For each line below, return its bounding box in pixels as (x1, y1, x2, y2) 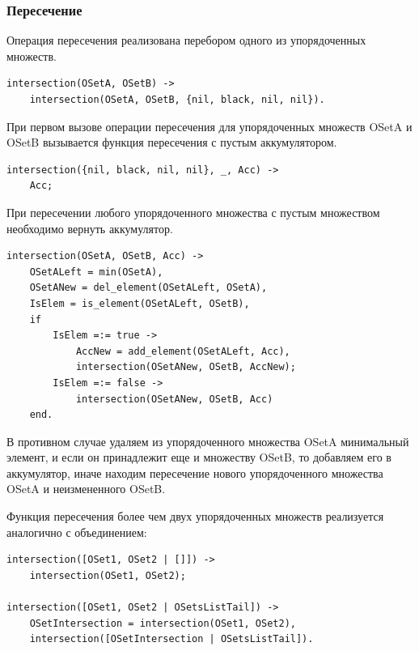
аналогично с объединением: (6, 523, 147, 540)
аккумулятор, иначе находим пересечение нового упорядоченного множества (6, 464, 383, 481)
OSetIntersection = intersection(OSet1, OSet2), (29, 617, 296, 629)
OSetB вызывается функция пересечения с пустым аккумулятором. (6, 134, 337, 151)
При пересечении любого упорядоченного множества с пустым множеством (6, 203, 380, 220)
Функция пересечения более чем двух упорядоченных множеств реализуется (6, 508, 384, 525)
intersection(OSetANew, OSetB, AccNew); (75, 361, 296, 373)
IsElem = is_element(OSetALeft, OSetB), (29, 297, 250, 309)
